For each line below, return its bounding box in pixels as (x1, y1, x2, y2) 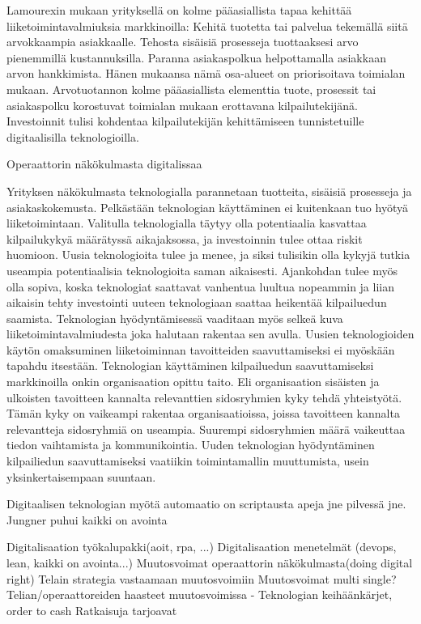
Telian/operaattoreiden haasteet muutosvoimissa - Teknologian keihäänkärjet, (6, 586, 393, 603)
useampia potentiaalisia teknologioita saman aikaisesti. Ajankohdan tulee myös (6, 261, 398, 278)
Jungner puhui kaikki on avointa (6, 511, 168, 528)
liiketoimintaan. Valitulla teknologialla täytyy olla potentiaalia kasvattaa (6, 214, 367, 231)
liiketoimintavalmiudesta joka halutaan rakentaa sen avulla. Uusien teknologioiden (6, 325, 415, 342)
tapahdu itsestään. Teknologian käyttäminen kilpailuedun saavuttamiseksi (6, 357, 374, 374)
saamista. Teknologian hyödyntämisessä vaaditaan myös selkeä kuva (6, 309, 343, 326)
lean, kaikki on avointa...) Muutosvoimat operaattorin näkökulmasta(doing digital (6, 554, 413, 571)
